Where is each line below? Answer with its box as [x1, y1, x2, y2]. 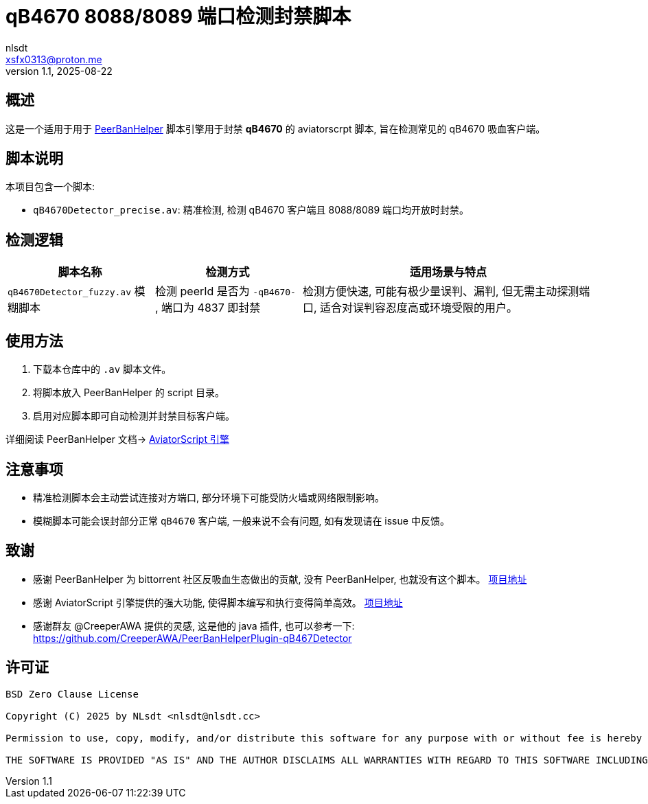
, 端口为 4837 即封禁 [155, 301, 261, 315]
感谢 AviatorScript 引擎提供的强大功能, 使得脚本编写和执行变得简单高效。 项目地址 [33, 596, 403, 608]
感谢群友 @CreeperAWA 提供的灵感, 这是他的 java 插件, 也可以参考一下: [33, 619, 355, 632]
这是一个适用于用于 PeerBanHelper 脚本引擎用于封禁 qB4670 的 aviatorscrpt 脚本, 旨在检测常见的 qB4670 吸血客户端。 [5, 122, 546, 135]
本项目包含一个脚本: [5, 181, 95, 193]
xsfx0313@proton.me [5, 53, 102, 65]
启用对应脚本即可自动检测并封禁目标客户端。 [33, 410, 235, 422]
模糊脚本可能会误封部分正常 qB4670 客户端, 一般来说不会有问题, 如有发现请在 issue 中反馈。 [33, 514, 450, 527]
